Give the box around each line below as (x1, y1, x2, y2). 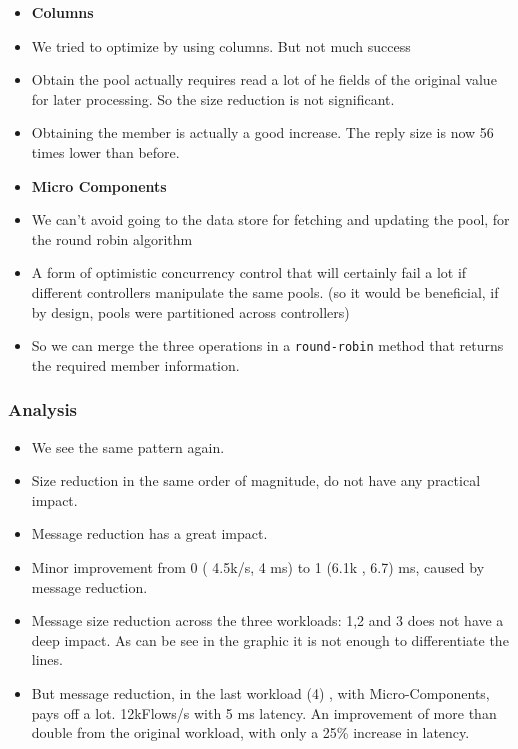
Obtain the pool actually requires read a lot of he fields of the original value (31, 69, 497, 90)
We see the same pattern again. (31, 436, 225, 457)
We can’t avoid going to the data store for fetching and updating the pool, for (31, 209, 510, 230)
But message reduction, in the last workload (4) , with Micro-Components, (31, 682, 490, 703)
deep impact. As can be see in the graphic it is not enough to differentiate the (31, 629, 509, 650)
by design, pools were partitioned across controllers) (31, 301, 350, 322)
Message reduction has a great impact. (31, 523, 268, 544)
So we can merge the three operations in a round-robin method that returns (31, 335, 504, 356)
